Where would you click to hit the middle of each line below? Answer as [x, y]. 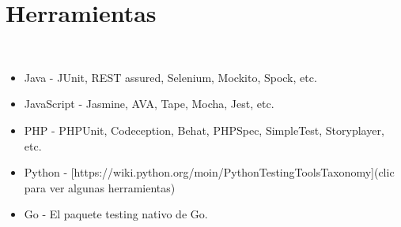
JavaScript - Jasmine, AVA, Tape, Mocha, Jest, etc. [149, 104]
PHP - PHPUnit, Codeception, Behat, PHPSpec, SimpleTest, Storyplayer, [204, 130]
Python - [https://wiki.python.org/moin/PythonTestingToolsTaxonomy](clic [209, 172]
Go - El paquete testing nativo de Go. [116, 214]
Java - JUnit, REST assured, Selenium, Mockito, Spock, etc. [170, 77]
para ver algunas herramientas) [100, 187]
